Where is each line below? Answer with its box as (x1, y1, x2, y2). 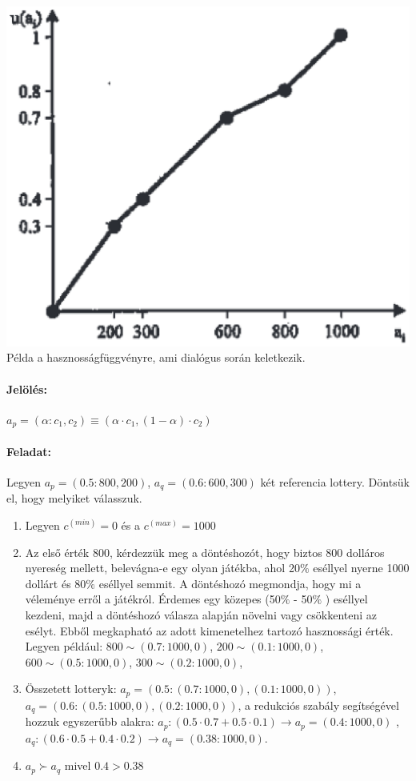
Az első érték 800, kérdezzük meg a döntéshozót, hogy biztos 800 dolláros (25, 543, 385, 560)
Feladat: (6, 443, 51, 459)
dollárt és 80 (25, 575, 86, 591)
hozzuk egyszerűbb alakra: (25, 713, 154, 730)
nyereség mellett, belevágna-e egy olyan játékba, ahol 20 (25, 559, 300, 576)
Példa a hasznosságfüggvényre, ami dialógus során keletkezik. (6, 349, 306, 366)
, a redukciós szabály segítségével (238, 696, 399, 713)
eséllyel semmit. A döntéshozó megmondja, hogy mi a (98, 575, 362, 591)
